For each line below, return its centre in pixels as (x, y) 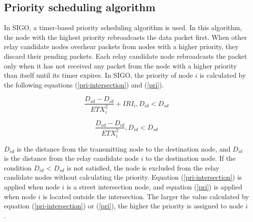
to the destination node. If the (191, 158)
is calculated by (223, 75)
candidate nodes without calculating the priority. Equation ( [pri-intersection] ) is (123, 177)
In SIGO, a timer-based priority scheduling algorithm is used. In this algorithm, (123, 27)
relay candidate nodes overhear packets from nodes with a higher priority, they (121, 46)
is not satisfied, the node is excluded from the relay (143, 167)
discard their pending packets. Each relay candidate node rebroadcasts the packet (126, 56)
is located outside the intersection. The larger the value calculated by (146, 196)
